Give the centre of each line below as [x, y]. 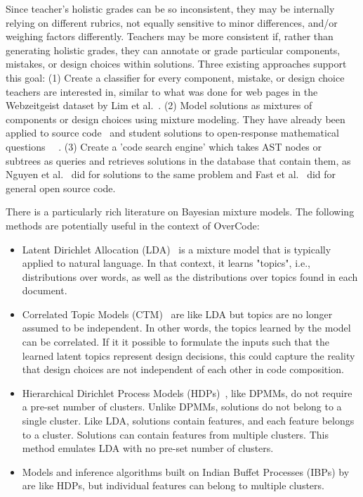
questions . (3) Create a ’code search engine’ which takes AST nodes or [164, 146]
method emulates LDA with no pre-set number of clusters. [148, 448]
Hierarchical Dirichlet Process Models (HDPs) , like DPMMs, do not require [187, 392]
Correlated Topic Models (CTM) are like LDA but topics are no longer [177, 314]
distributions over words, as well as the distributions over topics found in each [190, 276]
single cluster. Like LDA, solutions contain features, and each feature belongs [188, 421]
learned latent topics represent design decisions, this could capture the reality [189, 355]
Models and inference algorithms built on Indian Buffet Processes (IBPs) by [186, 471]
